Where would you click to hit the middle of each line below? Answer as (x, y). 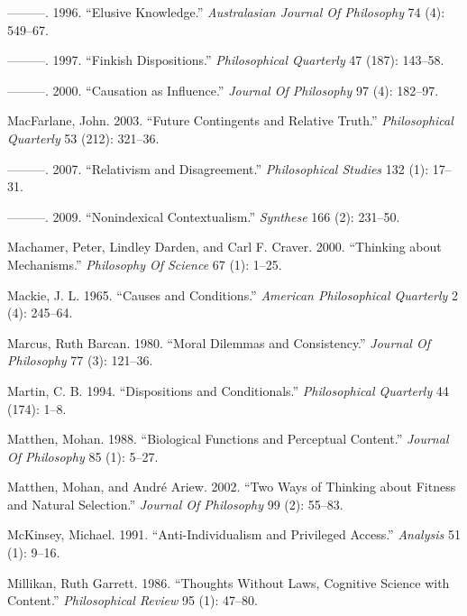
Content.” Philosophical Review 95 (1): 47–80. (133, 600)
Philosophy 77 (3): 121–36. (80, 360)
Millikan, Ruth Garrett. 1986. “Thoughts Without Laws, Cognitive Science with (229, 582)
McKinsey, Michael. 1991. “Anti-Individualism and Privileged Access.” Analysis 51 (234, 534)
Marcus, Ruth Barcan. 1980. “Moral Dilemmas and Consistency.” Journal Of (219, 342)
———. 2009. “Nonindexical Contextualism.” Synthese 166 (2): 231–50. (204, 216)
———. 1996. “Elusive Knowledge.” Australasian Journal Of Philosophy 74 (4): (226, 12)
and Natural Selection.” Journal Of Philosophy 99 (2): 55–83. (175, 504)
